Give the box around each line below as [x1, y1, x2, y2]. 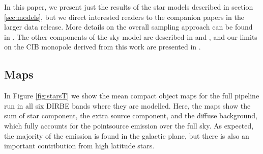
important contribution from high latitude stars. [4, 140, 155, 151]
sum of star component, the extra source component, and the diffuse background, [4, 110, 257, 121]
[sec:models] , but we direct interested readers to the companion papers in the [4, 11, 244, 22]
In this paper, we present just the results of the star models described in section [4, 2, 253, 12]
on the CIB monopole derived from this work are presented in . [4, 41, 201, 52]
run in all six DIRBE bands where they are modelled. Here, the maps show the [4, 100, 251, 111]
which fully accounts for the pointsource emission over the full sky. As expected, [4, 120, 254, 131]
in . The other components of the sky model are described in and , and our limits [4, 31, 257, 42]
